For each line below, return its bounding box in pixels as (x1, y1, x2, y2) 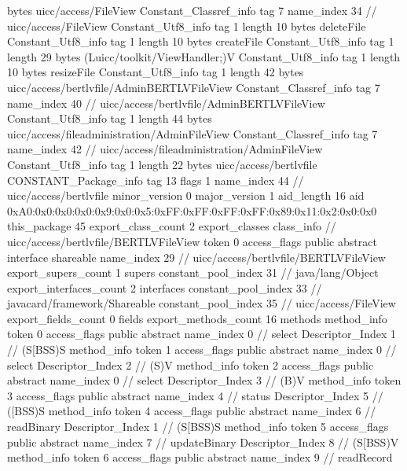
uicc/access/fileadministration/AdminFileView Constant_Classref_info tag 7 (7, 125, 378, 142)
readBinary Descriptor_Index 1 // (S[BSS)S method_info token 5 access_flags (7, 418, 389, 435)
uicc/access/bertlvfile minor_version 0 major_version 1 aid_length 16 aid (7, 187, 365, 204)
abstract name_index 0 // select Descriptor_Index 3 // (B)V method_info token (7, 372, 401, 388)
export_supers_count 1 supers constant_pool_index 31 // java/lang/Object (7, 264, 379, 281)
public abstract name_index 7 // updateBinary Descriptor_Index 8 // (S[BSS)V (7, 433, 399, 450)
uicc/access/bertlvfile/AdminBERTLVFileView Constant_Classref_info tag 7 (7, 79, 380, 95)
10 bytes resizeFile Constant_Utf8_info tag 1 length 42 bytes (7, 64, 304, 80)
